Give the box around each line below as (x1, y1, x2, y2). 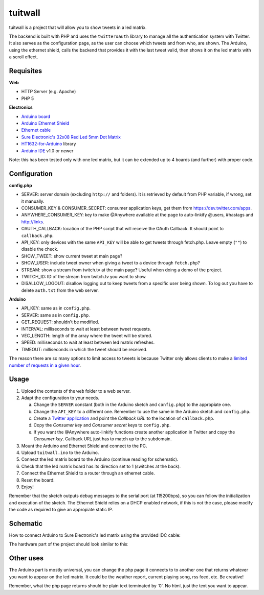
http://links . (21, 218, 44, 225)
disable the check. (21, 246, 59, 252)
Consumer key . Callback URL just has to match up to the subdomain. (33, 436, 172, 442)
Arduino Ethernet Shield (21, 120, 69, 126)
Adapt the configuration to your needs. (21, 395, 100, 401)
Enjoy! (21, 484, 34, 490)
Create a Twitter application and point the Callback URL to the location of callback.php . (33, 415, 215, 421)
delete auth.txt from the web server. (21, 287, 99, 293)
